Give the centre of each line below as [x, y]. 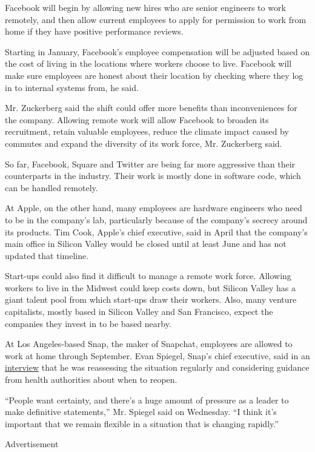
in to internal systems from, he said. [72, 87]
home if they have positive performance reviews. [94, 31]
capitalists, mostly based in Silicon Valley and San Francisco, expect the [139, 312]
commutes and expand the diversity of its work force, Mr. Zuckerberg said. [144, 143]
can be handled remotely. [51, 187]
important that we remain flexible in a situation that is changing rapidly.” [142, 423]
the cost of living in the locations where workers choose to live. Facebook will [148, 63]
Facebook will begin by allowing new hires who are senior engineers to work [145, 7]
